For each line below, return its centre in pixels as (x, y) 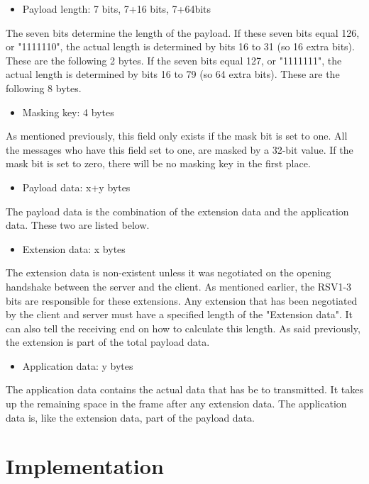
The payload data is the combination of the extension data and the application (177, 211)
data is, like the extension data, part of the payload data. (130, 417)
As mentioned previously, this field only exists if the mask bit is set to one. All (177, 136)
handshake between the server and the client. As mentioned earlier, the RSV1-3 (179, 286)
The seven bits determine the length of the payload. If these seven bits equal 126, (183, 32)
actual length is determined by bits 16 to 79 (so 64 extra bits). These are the (173, 74)
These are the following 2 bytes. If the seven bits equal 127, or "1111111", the (174, 60)
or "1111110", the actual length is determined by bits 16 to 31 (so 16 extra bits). (180, 46)
